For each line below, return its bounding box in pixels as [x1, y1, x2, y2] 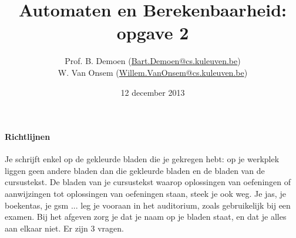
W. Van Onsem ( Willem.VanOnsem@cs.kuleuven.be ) [58, 66, 248, 78]
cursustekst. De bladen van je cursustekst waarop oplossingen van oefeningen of [5, 176, 291, 188]
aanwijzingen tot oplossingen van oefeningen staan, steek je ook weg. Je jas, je [5, 187, 286, 200]
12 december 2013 [120, 86, 185, 98]
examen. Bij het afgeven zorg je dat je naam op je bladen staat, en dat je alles [5, 210, 287, 223]
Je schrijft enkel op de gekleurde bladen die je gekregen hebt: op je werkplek [5, 153, 280, 165]
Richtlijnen [5, 130, 51, 143]
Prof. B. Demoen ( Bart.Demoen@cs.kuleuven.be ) [65, 55, 241, 67]
